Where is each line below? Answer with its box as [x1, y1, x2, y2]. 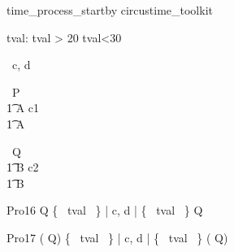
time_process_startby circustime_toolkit [6, 2, 213, 18]
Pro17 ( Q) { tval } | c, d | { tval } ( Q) [6, 228, 228, 245]
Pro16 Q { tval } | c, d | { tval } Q [6, 202, 203, 219]
